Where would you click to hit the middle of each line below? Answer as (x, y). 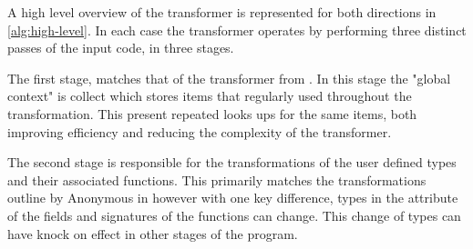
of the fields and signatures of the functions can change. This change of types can (234, 215)
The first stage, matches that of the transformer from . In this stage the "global (229, 78)
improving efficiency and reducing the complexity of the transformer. (200, 131)
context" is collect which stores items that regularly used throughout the (210, 96)
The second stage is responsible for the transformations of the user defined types (232, 162)
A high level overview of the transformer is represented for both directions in (222, 12)
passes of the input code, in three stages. (121, 48)
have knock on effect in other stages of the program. (153, 233)
